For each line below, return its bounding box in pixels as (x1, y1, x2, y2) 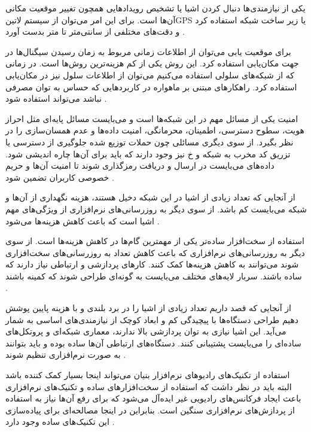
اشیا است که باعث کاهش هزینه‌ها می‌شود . (5, 214, 160, 227)
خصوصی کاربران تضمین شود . (5, 171, 114, 183)
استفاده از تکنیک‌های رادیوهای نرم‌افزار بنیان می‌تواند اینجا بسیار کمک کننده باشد (5, 369, 290, 381)
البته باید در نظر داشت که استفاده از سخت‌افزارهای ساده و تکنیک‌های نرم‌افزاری (5, 380, 292, 393)
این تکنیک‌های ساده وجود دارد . (5, 415, 115, 428)
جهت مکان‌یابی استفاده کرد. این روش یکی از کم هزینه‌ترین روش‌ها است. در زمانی (5, 57, 299, 69)
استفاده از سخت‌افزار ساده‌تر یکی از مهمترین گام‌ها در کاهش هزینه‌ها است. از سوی (5, 235, 304, 247)
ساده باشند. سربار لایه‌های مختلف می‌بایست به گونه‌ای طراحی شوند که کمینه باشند (5, 269, 302, 282)
